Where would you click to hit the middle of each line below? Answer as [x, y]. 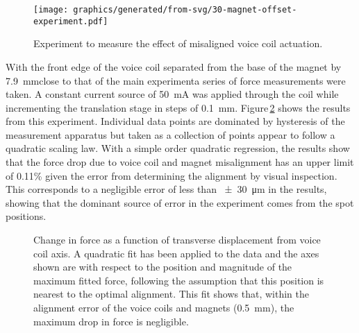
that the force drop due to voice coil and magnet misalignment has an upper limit [180, 162]
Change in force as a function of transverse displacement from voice [177, 240]
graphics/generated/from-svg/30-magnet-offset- [185, 10]
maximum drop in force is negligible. [111, 321]
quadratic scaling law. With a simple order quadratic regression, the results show [178, 148]
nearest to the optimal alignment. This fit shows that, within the [172, 294]
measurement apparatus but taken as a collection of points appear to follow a [170, 134]
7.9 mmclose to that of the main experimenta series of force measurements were [176, 80]
